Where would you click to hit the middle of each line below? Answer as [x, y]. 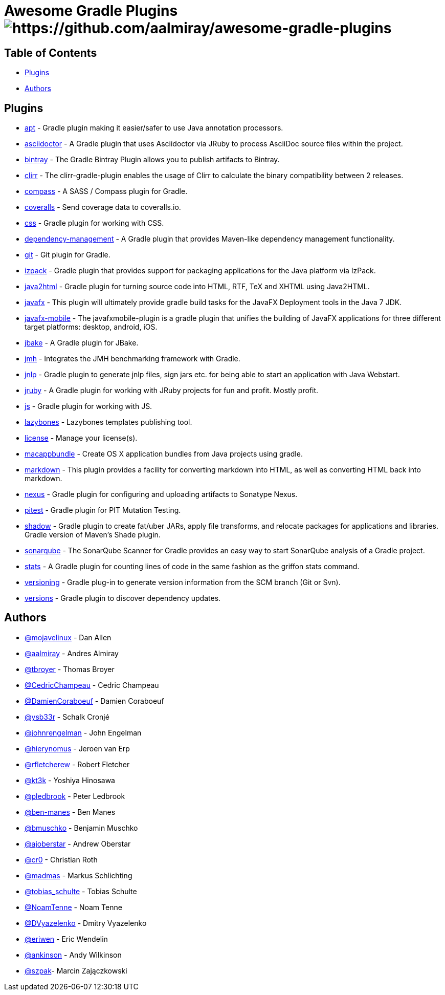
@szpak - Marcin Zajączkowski [76, 970]
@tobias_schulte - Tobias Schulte [81, 891]
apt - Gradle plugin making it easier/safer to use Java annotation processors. [154, 128]
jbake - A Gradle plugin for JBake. [82, 343]
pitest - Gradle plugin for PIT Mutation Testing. [103, 510]
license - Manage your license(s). [81, 438]
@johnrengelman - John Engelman [83, 732]
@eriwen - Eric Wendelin [66, 939]
